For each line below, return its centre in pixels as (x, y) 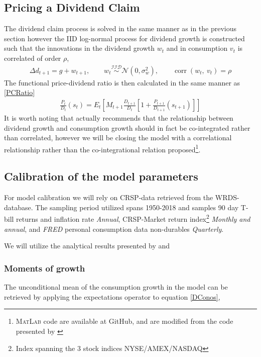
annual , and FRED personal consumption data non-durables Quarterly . (114, 229)
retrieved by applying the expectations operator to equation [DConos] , (112, 296)
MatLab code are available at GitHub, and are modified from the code (124, 321)
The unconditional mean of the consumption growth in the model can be (116, 287)
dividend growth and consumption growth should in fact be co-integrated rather (127, 127)
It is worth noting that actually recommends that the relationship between (119, 118)
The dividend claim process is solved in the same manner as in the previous (120, 28)
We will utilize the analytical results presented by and (87, 246)
